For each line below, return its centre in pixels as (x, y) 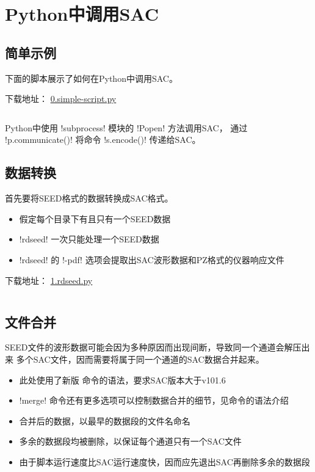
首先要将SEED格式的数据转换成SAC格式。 (89, 198)
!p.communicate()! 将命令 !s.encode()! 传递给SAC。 (103, 140)
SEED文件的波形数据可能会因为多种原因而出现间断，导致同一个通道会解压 (153, 347)
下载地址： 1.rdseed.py (49, 280)
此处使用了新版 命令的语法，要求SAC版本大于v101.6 (122, 379)
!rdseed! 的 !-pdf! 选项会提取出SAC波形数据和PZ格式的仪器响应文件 (152, 259)
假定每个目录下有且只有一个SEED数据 (95, 218)
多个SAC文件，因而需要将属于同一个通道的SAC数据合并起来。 (140, 359)
